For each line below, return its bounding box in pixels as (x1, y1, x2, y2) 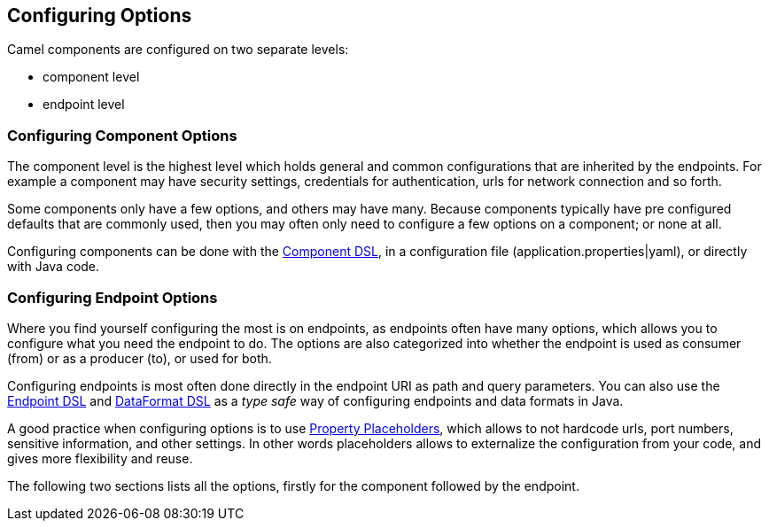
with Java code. (7, 259, 100, 275)
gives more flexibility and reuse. (7, 450, 193, 466)
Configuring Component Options (7, 126, 237, 144)
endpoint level (43, 97, 125, 113)
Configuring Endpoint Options (7, 288, 218, 307)
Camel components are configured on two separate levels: (7, 42, 349, 58)
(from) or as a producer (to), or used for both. (7, 350, 272, 366)
